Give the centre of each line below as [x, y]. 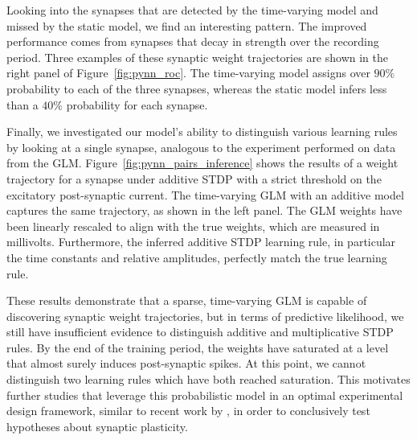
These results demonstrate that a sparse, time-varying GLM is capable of [187, 300]
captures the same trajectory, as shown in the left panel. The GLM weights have [204, 210]
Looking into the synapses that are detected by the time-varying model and [192, 10]
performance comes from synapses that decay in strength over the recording [193, 41]
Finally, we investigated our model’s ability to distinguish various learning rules [202, 132]
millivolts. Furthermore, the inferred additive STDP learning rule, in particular [201, 242]
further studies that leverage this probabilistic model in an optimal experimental [205, 395]
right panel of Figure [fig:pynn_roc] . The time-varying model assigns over [188, 73]
